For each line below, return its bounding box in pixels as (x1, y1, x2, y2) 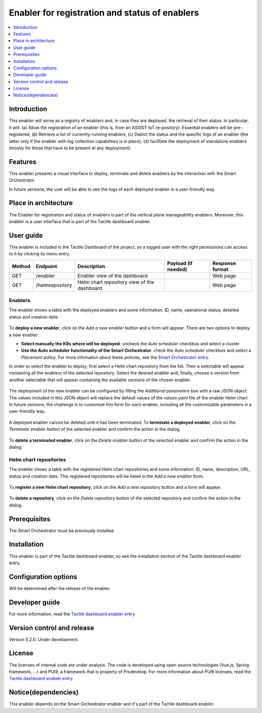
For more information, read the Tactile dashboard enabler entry (9, 611, 135, 617)
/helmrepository (35, 282, 72, 288)
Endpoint (35, 263, 58, 269)
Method (12, 263, 31, 269)
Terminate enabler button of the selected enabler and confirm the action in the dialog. (9, 426, 181, 432)
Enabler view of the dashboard (78, 272, 148, 279)
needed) (167, 266, 187, 272)
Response (212, 260, 236, 267)
